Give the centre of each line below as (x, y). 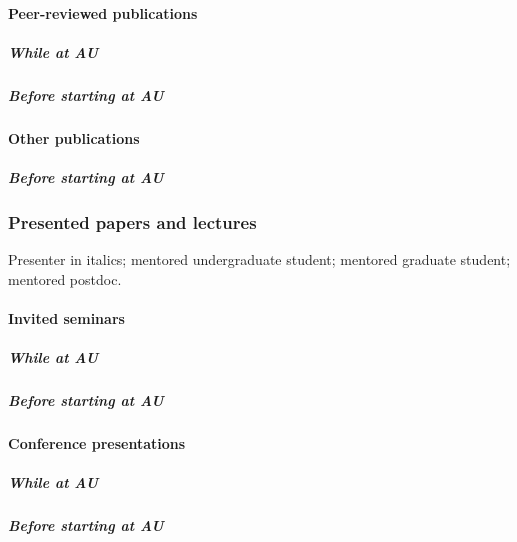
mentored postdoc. (65, 278)
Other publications (74, 137)
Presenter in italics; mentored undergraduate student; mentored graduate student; (259, 259)
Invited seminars (66, 317)
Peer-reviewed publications (103, 12)
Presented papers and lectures (132, 221)
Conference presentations (97, 443)
